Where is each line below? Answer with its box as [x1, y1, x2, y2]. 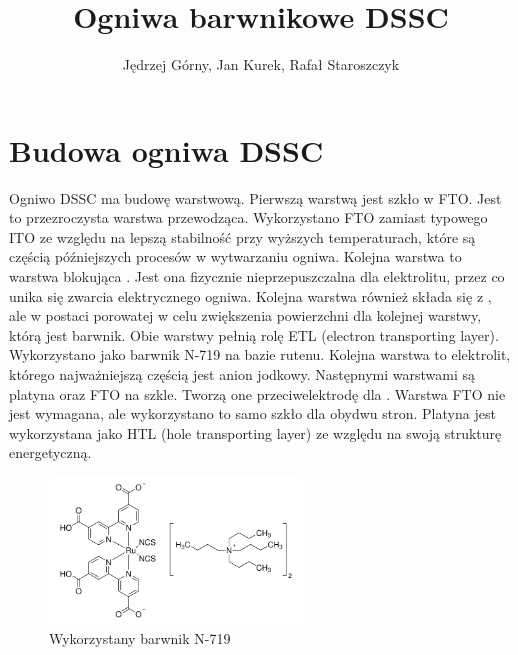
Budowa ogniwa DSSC [9, 129, 324, 170]
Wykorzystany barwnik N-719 [49, 627, 231, 648]
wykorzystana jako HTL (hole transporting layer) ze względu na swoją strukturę [9, 422, 502, 443]
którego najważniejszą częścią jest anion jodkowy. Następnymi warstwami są [9, 364, 475, 384]
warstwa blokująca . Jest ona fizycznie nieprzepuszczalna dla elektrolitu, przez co [9, 266, 505, 287]
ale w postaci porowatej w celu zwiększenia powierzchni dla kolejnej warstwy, [9, 305, 482, 326]
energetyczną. [9, 442, 92, 463]
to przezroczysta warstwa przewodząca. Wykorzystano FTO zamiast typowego [9, 207, 488, 228]
